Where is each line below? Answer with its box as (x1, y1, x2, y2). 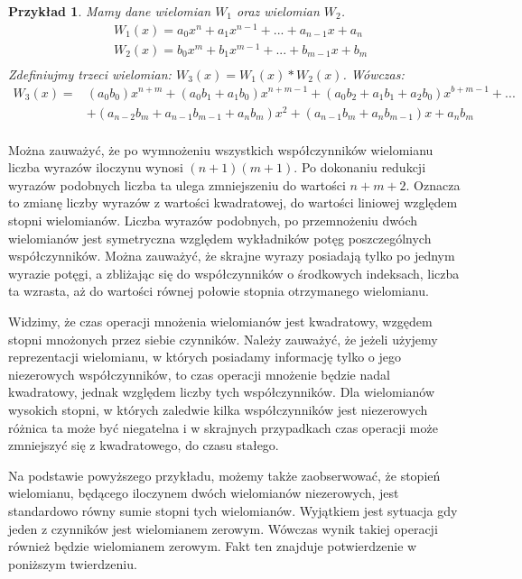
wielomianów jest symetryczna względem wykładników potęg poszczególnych (8, 228, 432, 247)
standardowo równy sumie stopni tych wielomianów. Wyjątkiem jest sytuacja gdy (8, 501, 458, 519)
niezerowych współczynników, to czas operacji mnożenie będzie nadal (8, 364, 390, 383)
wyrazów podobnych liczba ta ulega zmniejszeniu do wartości (8, 175, 346, 194)
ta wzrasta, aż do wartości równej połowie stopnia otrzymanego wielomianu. (8, 281, 429, 300)
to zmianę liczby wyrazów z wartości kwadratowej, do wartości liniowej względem (8, 193, 458, 212)
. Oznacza (405, 175, 461, 194)
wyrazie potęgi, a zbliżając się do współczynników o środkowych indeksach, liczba (8, 263, 460, 282)
